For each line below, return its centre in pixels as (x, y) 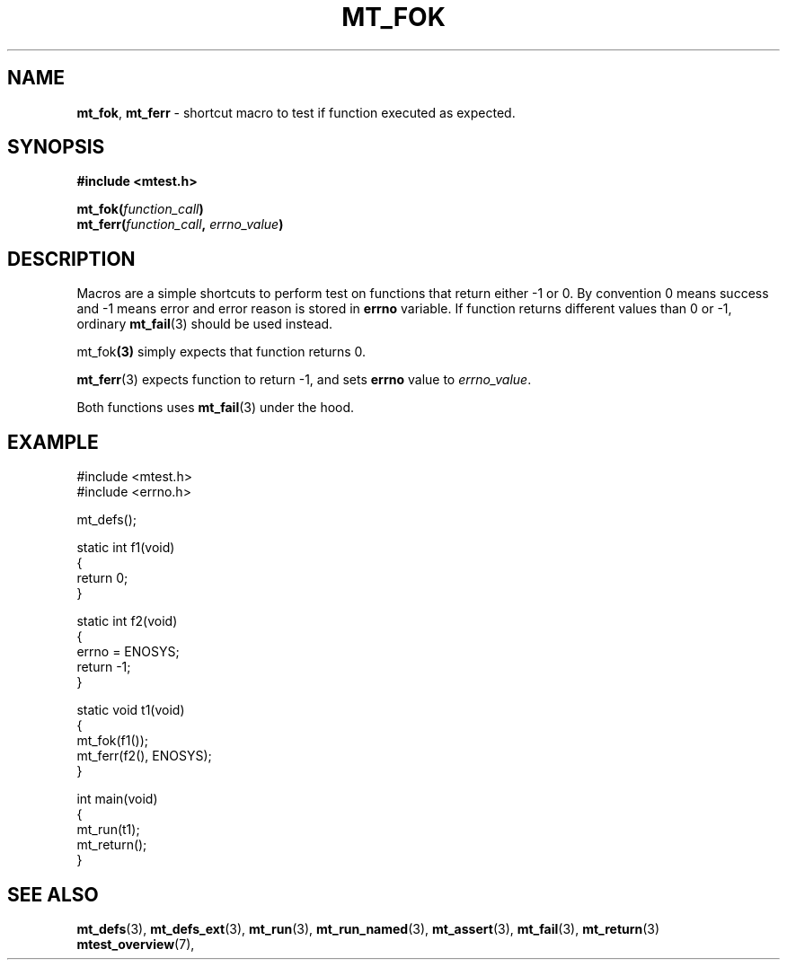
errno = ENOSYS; (128, 652)
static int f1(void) (126, 548)
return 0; (102, 578)
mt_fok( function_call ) (140, 209)
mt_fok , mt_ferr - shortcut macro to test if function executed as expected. (296, 112)
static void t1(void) (131, 710)
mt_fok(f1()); (112, 741)
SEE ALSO (53, 894)
